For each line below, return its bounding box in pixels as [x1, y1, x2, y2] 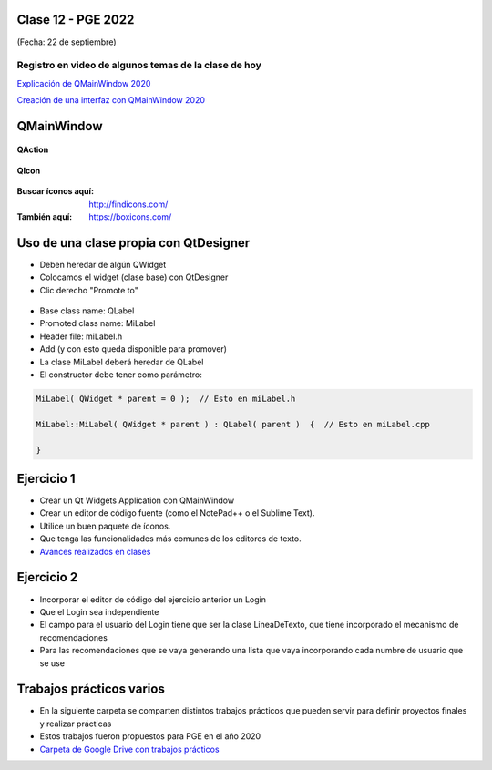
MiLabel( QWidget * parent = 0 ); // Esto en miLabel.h [36, 394, 296, 405]
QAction [16, 144, 49, 155]
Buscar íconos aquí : [16, 186, 95, 197]
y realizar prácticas [39, 718, 112, 729]
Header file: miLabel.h [39, 331, 123, 342]
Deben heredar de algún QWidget [39, 259, 167, 270]
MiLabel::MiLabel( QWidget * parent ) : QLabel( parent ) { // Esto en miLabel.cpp [36, 419, 430, 429]
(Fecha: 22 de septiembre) [16, 36, 118, 47]
